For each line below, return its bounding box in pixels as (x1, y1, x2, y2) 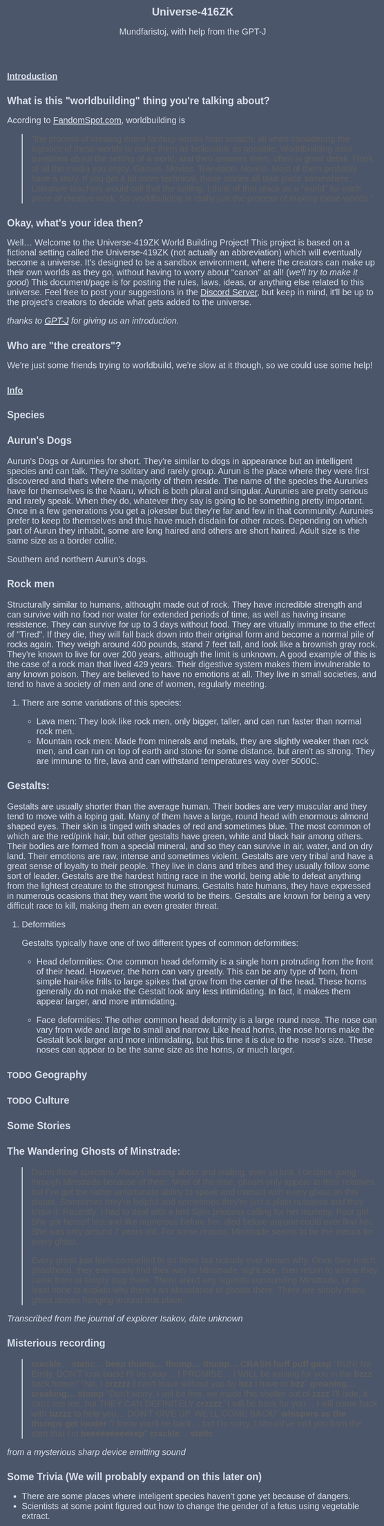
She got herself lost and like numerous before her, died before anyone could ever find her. (31, 1217, 374, 1227)
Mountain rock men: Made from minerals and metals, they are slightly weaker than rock (36, 736, 369, 747)
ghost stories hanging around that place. (31, 1295, 185, 1305)
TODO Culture (7, 1094, 70, 1106)
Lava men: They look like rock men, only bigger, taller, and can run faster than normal (36, 716, 362, 727)
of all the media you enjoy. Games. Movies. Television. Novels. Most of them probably (31, 163, 358, 174)
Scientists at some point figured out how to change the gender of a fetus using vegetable (21, 1501, 360, 1511)
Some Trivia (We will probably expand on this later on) (7, 1471, 262, 1483)
